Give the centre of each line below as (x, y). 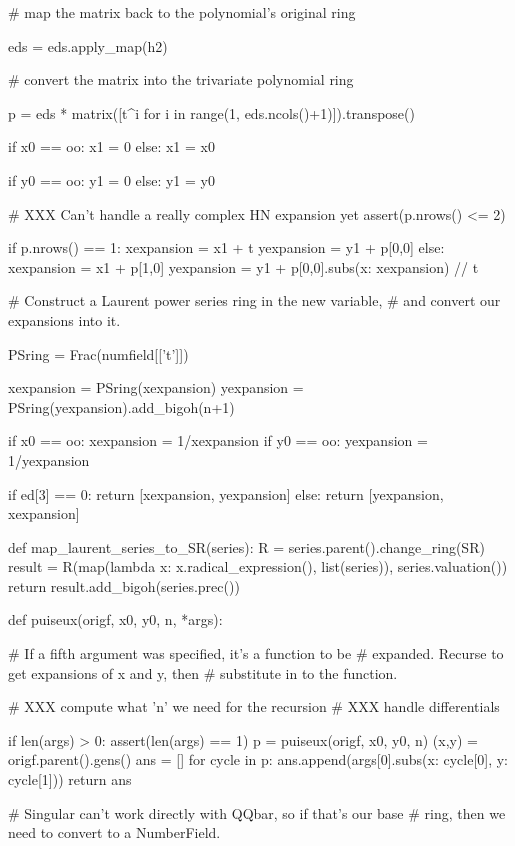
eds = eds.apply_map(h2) (88, 45)
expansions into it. (64, 319)
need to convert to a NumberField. (114, 832)
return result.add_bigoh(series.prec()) (124, 585)
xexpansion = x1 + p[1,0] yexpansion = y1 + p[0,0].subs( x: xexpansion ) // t (243, 266)
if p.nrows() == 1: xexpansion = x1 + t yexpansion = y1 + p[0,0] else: (226, 247)
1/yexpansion (49, 459)
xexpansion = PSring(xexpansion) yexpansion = (156, 387)
